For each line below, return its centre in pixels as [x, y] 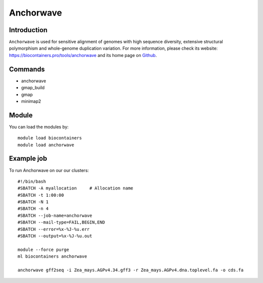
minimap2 [31, 101]
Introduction [28, 30]
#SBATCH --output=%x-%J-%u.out [55, 236]
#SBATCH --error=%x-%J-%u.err [54, 229]
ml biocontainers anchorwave [52, 256]
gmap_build [33, 88]
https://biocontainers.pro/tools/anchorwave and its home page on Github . [83, 55]
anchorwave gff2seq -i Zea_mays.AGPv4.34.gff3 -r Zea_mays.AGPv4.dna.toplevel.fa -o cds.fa [131, 270]
